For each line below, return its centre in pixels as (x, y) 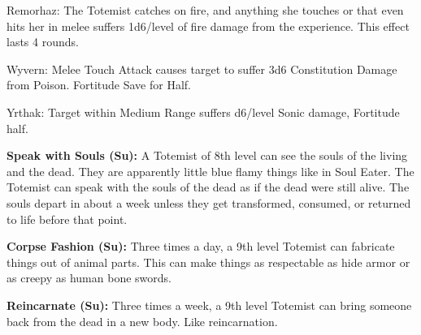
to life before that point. (67, 219)
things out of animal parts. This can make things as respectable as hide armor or (208, 262)
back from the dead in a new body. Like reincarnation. (142, 321)
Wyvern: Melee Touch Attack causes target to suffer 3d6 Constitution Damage (202, 69)
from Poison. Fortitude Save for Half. (99, 85)
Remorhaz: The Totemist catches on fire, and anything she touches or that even (205, 10)
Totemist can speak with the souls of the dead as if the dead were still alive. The (208, 187)
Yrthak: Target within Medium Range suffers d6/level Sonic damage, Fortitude (203, 112)
